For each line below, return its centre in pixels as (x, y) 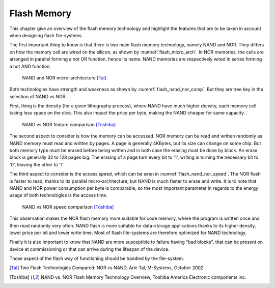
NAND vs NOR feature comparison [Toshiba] (69, 124)
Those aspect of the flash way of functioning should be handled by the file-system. (97, 258)
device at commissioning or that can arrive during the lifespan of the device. (90, 249)
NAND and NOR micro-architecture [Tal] (64, 78)
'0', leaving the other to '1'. (37, 164)
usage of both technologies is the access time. (59, 195)
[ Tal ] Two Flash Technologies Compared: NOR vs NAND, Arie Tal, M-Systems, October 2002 (106, 268)
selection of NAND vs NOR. (38, 96)
